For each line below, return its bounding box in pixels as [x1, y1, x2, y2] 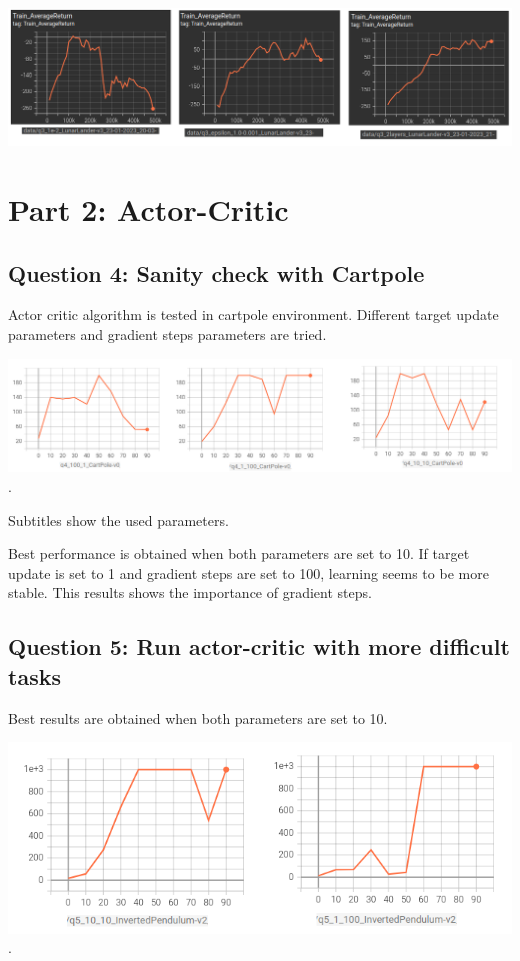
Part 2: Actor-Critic [8, 189, 289, 230]
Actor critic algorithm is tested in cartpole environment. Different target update [8, 304, 499, 325]
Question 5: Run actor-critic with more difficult [8, 631, 510, 662]
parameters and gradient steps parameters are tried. [8, 324, 327, 345]
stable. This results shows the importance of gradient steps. [8, 582, 372, 603]
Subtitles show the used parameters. [8, 509, 229, 530]
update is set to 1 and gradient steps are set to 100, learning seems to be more [8, 562, 489, 583]
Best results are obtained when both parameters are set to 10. [8, 707, 388, 728]
